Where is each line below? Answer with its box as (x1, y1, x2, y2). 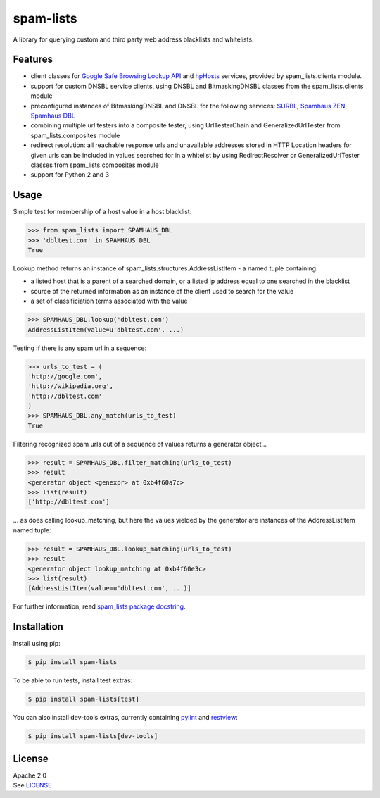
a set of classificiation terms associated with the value (30, 297, 188, 306)
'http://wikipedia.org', (27, 382, 114, 390)
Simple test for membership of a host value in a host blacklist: (13, 208, 192, 216)
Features (13, 54, 53, 66)
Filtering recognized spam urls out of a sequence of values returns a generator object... (13, 439, 267, 448)
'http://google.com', (27, 372, 103, 380)
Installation (13, 621, 63, 633)
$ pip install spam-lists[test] (27, 695, 140, 704)
